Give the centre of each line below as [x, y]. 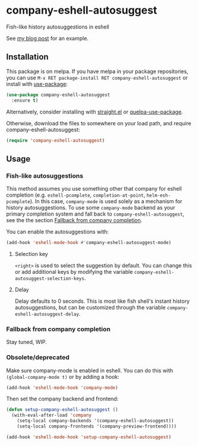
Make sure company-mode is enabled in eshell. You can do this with [90, 370]
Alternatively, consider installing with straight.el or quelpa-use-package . [95, 112]
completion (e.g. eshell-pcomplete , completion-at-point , [76, 195]
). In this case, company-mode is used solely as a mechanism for [106, 201]
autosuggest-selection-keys [49, 279]
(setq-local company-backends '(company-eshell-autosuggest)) [95, 421]
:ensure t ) [25, 100]
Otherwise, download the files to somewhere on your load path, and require [99, 123]
